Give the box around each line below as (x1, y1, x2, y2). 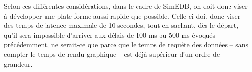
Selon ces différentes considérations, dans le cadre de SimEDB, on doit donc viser (4, 1, 248, 11)
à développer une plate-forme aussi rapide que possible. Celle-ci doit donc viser (4, 10, 241, 21)
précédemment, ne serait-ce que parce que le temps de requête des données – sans (4, 39, 249, 49)
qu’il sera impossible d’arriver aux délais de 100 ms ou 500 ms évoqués (4, 29, 215, 40)
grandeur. (4, 58, 33, 69)
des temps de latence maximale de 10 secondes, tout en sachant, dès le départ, (4, 20, 239, 30)
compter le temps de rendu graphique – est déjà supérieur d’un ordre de (4, 48, 220, 59)
